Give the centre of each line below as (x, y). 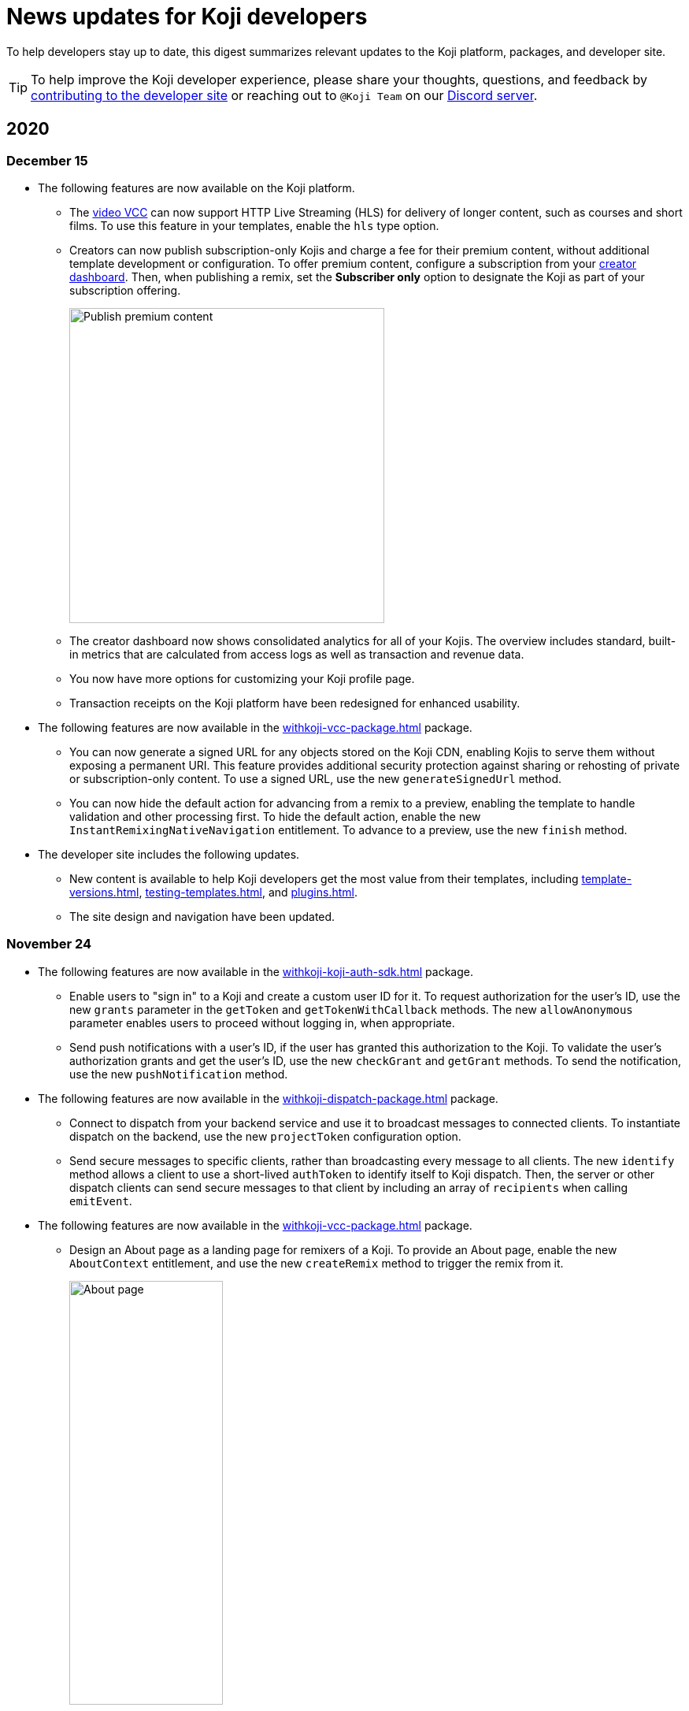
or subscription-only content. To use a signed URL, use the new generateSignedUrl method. (315, 778)
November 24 (49, 944)
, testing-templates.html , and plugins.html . (248, 892)
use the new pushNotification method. (179, 1074)
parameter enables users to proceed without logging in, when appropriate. (262, 1023)
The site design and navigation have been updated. (202, 916)
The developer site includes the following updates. (169, 854)
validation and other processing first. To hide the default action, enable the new (275, 816)
